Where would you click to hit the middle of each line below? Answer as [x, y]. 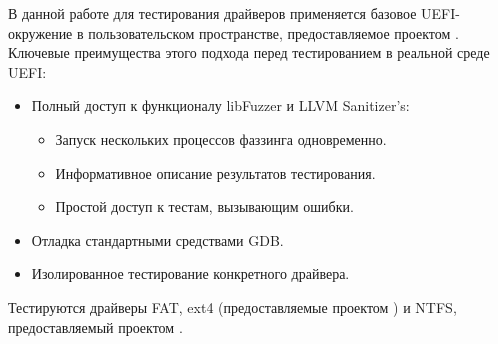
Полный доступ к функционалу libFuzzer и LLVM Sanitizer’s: [220, 105]
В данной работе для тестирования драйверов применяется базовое [212, 13]
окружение [40, 32]
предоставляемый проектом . [95, 326]
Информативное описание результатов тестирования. [215, 172]
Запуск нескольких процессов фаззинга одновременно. [221, 138]
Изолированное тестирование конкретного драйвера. [190, 273]
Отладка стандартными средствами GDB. [157, 239]
